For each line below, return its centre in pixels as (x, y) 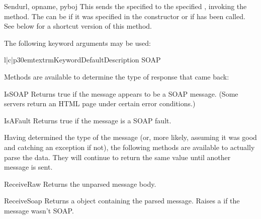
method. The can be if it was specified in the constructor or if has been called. (125, 16)
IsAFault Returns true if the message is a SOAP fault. (88, 120)
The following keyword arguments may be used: (77, 43)
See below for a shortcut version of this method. (78, 26)
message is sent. (28, 167)
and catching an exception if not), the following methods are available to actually (129, 147)
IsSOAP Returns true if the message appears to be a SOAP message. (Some (121, 93)
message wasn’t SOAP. (39, 210)
